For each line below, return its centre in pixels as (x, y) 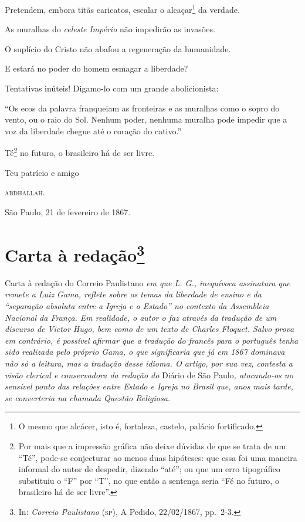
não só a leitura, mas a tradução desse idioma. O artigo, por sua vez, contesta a (149, 363)
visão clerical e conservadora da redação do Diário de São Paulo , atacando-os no (149, 374)
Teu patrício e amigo (42, 172)
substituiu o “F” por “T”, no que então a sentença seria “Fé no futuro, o (149, 480)
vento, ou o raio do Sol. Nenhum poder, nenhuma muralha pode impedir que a (146, 119)
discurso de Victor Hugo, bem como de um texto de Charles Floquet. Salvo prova (150, 329)
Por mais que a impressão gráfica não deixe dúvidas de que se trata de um (152, 446)
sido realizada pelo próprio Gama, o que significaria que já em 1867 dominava (145, 352)
